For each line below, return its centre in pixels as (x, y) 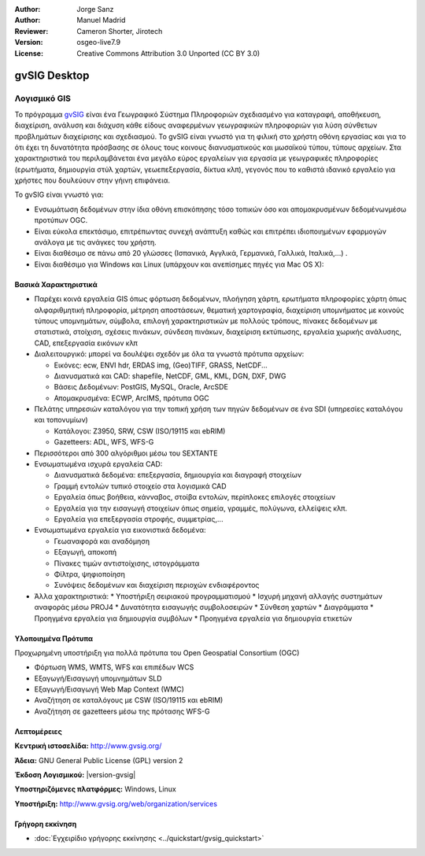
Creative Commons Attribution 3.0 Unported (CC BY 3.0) (168, 53)
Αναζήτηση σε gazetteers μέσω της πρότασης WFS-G (122, 711)
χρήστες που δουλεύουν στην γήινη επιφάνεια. (92, 180)
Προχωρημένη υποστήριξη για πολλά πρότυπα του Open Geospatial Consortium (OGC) (157, 652)
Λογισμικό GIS (42, 98)
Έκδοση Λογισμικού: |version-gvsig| (75, 775)
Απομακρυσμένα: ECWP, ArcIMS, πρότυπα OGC (132, 398)
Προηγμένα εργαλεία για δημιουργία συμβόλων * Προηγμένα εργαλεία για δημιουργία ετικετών (193, 618)
